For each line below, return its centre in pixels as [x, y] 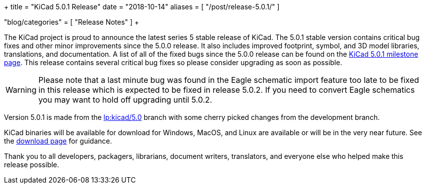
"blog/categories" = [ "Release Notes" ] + [72, 22]
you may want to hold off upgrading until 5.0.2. [125, 100]
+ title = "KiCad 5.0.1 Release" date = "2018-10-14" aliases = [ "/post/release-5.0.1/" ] [142, 7]
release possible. [32, 165]
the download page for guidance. [58, 141]
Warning [21, 90]
